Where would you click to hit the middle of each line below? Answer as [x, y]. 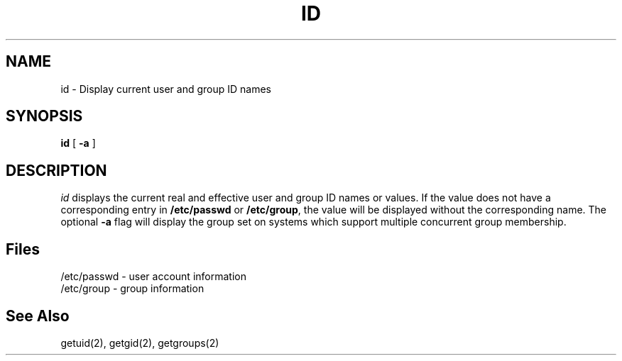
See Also [38, 316]
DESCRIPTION [56, 170]
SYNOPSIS [44, 116]
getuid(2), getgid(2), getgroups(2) [140, 343]
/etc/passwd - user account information [153, 277]
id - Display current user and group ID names [166, 89]
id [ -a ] [78, 143]
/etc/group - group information [132, 289]
